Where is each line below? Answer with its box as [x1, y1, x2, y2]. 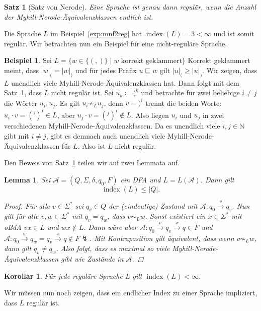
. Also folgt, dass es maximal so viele [56, 243, 170, 254]
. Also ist [77, 140, 106, 151]
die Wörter [4, 97, 38, 108]
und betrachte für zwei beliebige [141, 87, 240, 98]
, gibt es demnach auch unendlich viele [46, 131, 165, 141]
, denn [104, 97, 123, 108]
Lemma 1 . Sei [4, 174, 51, 184]
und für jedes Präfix [75, 65, 137, 75]
